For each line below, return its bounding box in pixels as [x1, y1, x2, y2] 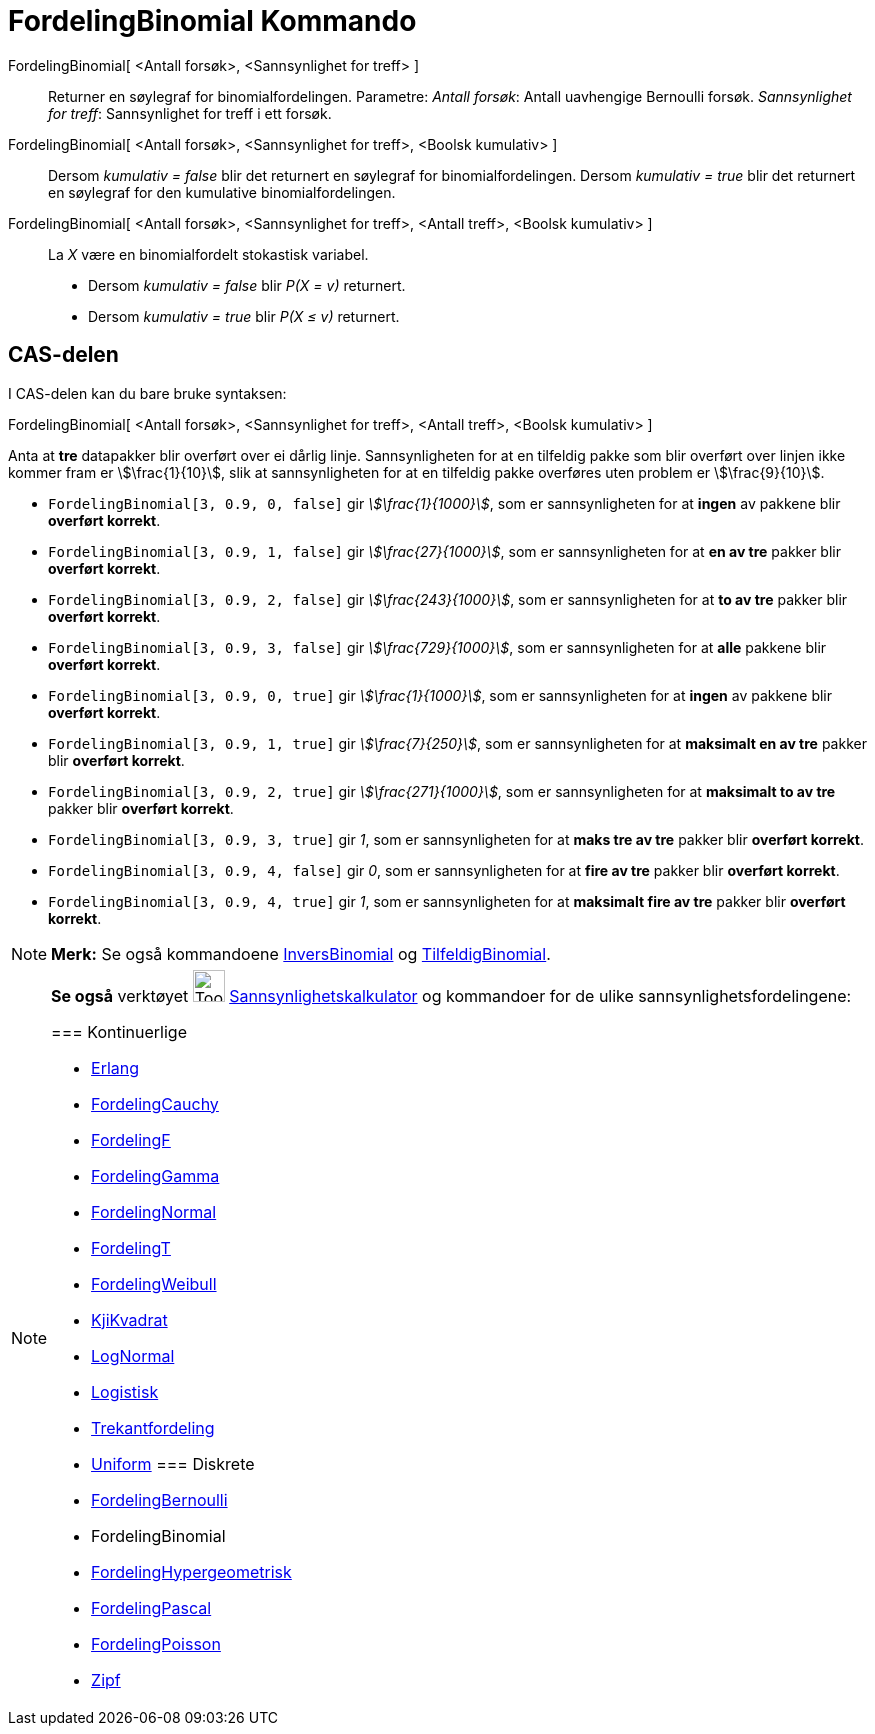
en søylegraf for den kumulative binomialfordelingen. [48, 183, 396, 201]
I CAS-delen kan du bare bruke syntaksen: [8, 384, 287, 402]
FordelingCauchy [91, 1093, 219, 1114]
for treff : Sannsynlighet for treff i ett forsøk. [48, 104, 332, 122]
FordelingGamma [91, 1165, 220, 1186]
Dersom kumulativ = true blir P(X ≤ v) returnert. [88, 307, 400, 325]
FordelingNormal [91, 1201, 217, 1222]
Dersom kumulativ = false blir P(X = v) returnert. [88, 276, 406, 294]
